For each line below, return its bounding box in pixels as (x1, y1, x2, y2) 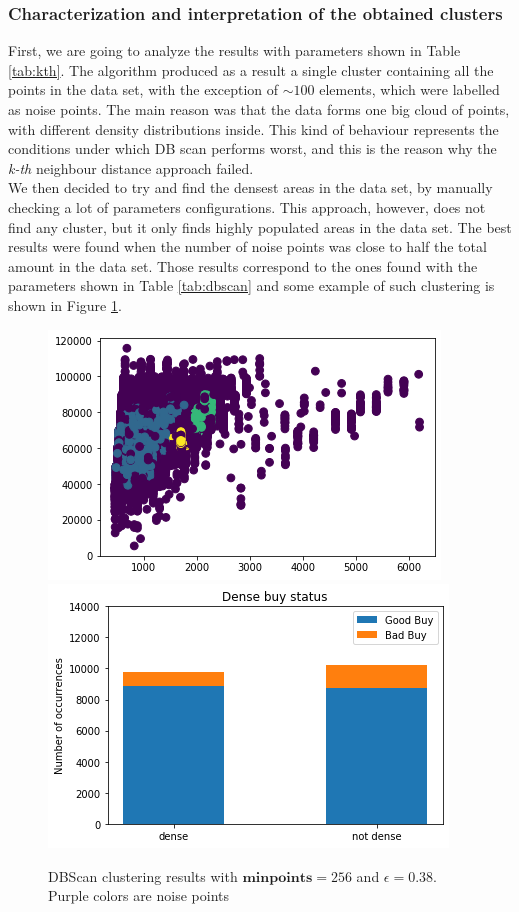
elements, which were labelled (319, 79, 500, 100)
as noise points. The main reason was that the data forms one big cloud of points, (8, 99, 510, 119)
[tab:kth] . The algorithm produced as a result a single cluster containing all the (8, 59, 494, 80)
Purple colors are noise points (48, 885, 229, 906)
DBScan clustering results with (48, 865, 238, 886)
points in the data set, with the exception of (8, 79, 279, 100)
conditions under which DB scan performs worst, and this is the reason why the (8, 138, 497, 159)
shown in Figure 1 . (8, 294, 122, 315)
